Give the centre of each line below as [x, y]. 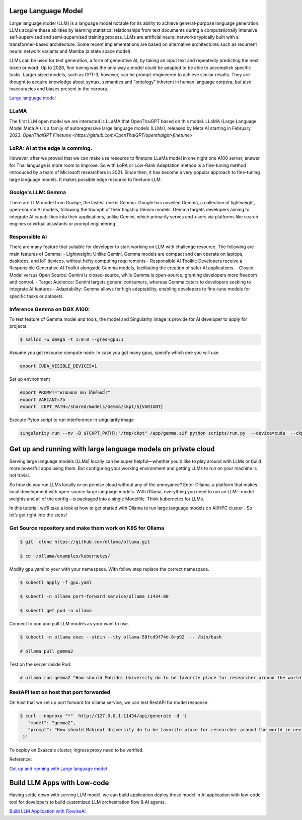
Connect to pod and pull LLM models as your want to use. [69, 624]
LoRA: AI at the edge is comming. [51, 148]
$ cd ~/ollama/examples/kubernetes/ [65, 556]
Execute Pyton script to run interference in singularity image [72, 420]
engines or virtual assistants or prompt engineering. [63, 223]
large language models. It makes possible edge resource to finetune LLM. [86, 180]
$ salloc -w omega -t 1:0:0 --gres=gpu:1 [72, 340]
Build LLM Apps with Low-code [59, 783]
